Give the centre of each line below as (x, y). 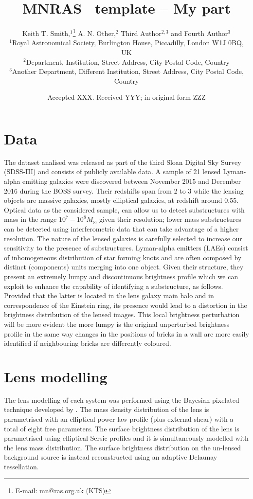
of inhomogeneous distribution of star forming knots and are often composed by (123, 257)
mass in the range (30, 219)
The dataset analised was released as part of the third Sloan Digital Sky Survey (123, 162)
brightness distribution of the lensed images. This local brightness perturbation (122, 314)
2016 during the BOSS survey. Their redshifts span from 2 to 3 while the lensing (124, 190)
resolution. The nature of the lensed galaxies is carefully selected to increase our (123, 238)
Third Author (141, 33)
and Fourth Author (199, 33)
